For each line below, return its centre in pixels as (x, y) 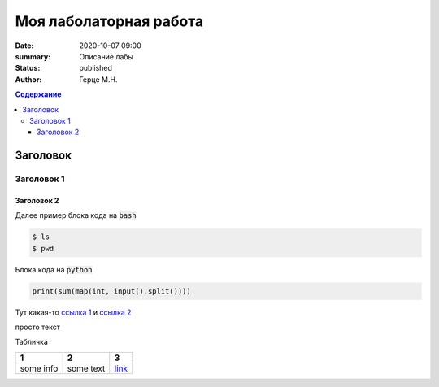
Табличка (32, 342)
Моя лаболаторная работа (109, 21)
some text (86, 368)
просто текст (38, 327)
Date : (24, 46)
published (96, 68)
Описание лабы (106, 56)
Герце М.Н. (98, 79)
